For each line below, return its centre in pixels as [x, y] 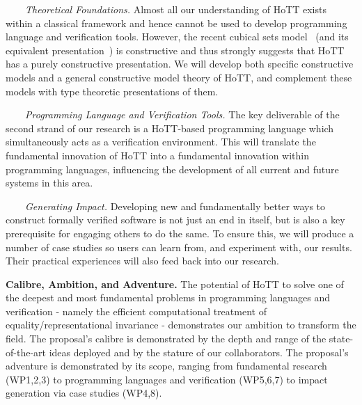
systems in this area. [49, 183]
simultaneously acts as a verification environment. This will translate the [161, 142]
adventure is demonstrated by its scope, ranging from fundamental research [166, 366]
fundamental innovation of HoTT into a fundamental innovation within [158, 155]
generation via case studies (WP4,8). [84, 393]
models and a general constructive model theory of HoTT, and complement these [179, 77]
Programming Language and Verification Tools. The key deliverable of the [182, 114]
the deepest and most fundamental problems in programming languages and [168, 297]
